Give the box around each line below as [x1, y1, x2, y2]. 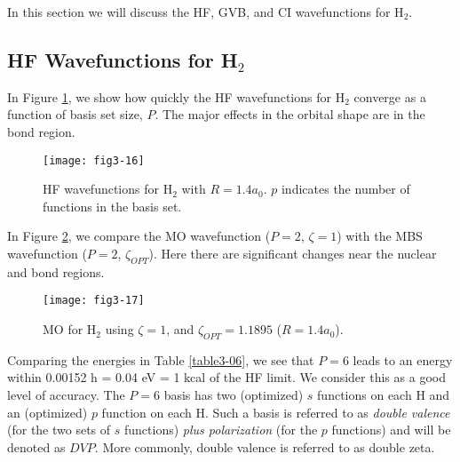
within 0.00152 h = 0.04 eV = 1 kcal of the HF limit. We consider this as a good [7, 368, 446, 386]
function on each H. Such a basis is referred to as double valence [101, 402, 450, 421]
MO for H [43, 320, 97, 339]
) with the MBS [337, 227, 423, 245]
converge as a [353, 87, 426, 106]
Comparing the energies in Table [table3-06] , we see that [7, 350, 314, 369]
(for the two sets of [7, 420, 111, 439]
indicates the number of [281, 179, 410, 198]
